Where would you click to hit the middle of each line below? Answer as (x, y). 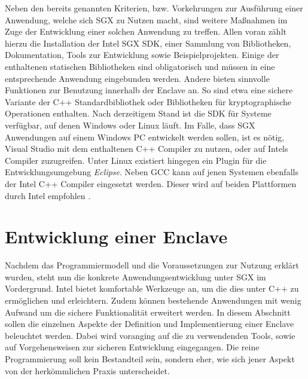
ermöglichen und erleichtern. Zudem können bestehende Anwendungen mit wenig (153, 300)
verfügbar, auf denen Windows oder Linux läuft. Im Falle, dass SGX (130, 125)
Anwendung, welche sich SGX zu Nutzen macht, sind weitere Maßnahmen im (146, 19)
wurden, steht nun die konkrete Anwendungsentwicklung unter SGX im (135, 276)
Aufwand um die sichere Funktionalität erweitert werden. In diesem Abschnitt (148, 312)
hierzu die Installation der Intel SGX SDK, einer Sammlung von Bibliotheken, (148, 43)
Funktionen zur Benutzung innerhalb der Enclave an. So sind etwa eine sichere (149, 90)
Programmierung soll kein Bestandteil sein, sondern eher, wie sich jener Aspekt (150, 358)
